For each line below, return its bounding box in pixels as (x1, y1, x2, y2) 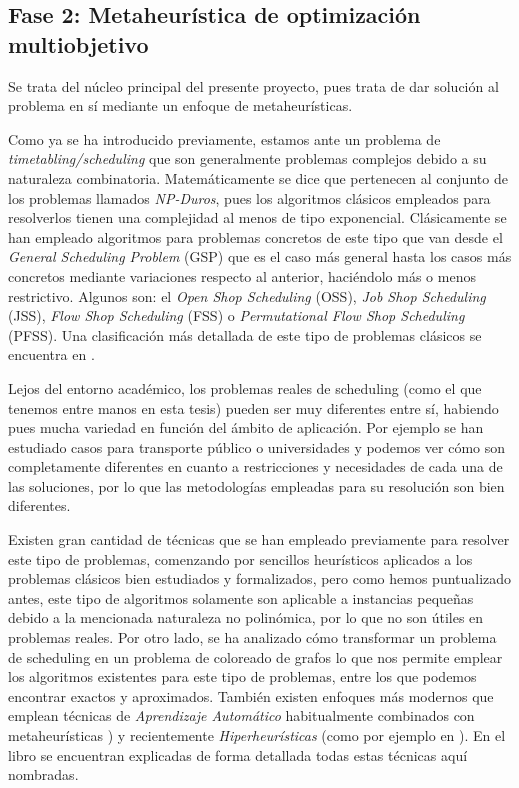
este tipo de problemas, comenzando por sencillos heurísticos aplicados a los (8, 548, 473, 569)
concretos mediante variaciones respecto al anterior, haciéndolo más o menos (8, 265, 476, 286)
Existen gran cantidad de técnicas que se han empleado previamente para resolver (8, 529, 510, 550)
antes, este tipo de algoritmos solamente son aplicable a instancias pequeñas (8, 587, 474, 608)
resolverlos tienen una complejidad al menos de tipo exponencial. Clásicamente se (8, 207, 507, 228)
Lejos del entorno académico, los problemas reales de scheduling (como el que (8, 377, 482, 398)
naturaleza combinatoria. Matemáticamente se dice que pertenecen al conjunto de (8, 167, 508, 188)
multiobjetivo (8, 28, 149, 59)
